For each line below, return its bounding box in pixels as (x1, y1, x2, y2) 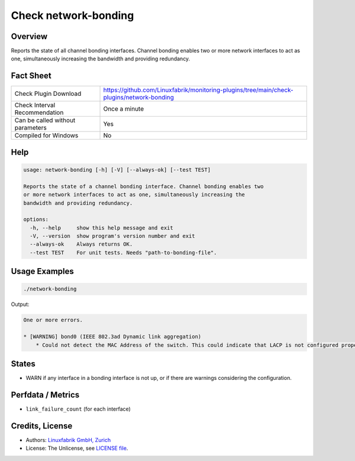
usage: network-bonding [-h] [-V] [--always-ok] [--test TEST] (23, 166, 211, 173)
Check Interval (14, 101, 56, 109)
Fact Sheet (11, 71, 51, 81)
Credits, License (11, 421, 73, 431)
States (11, 359, 35, 369)
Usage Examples (11, 266, 74, 276)
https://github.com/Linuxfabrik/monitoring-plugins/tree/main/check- (103, 86, 294, 94)
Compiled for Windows (14, 131, 79, 140)
